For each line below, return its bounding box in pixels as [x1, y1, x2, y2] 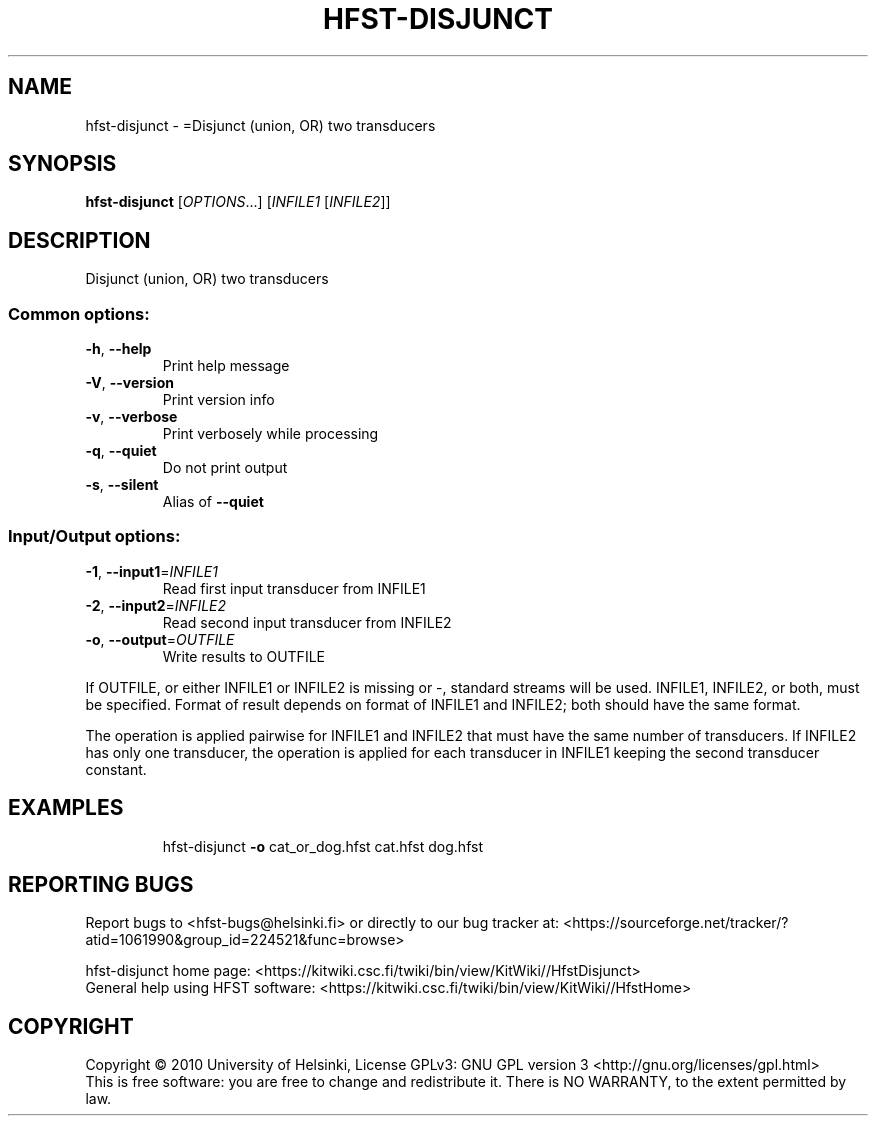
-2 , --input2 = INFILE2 [85, 596, 227, 614]
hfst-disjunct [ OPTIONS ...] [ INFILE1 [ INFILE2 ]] [85, 193, 391, 211]
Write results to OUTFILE [162, 647, 325, 665]
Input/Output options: [8, 526, 181, 547]
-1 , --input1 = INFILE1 [85, 562, 218, 580]
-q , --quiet [85, 442, 157, 460]
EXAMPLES [8, 795, 124, 821]
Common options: [8, 303, 150, 324]
